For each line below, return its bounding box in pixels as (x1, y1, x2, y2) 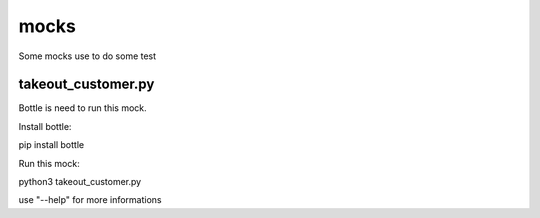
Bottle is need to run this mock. (18, 102, 147, 114)
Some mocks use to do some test (18, 50, 157, 62)
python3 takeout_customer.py (18, 176, 142, 188)
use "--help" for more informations (18, 194, 162, 206)
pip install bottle (18, 139, 85, 151)
